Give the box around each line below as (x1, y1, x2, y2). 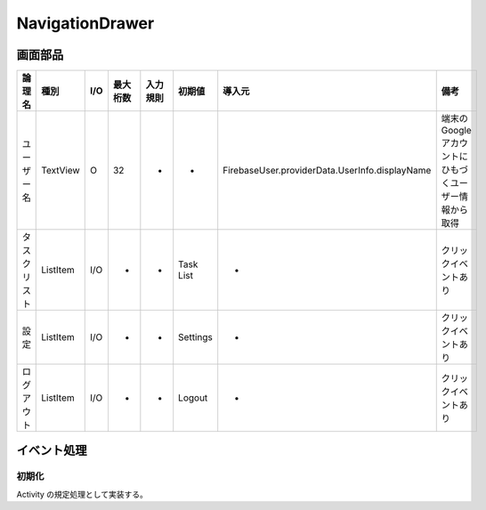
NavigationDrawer (16, 13, 155, 33)
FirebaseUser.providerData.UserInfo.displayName (223, 165, 432, 177)
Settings (178, 331, 213, 344)
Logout (178, 392, 208, 404)
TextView (41, 165, 80, 177)
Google (441, 125, 472, 137)
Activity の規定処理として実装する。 (16, 489, 149, 499)
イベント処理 (16, 443, 87, 458)
